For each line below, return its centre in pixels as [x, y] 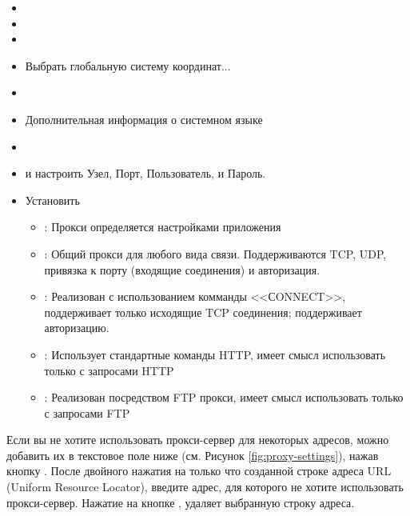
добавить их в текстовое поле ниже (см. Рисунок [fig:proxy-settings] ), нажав [193, 455]
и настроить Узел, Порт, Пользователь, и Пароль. [145, 173]
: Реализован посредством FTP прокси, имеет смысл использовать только [224, 397]
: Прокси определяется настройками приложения [163, 227]
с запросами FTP [87, 412]
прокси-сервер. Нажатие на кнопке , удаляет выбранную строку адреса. [181, 502]
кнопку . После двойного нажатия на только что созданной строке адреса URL [199, 471]
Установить [52, 200]
